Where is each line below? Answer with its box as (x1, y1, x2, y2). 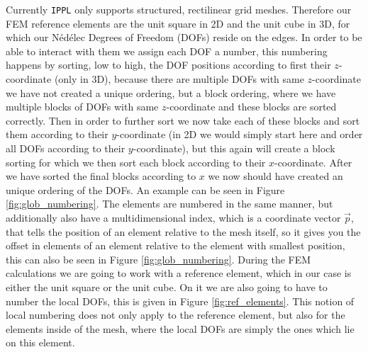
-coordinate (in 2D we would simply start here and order (116, 127, 363, 142)
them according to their (6, 127, 108, 142)
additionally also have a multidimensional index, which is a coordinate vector (6, 210, 341, 225)
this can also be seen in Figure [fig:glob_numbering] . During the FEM (6, 251, 311, 266)
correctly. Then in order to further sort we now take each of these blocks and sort (6, 113, 360, 127)
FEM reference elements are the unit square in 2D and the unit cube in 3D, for (6, 16, 350, 30)
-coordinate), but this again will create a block (133, 141, 335, 155)
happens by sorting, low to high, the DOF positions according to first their (6, 57, 331, 72)
